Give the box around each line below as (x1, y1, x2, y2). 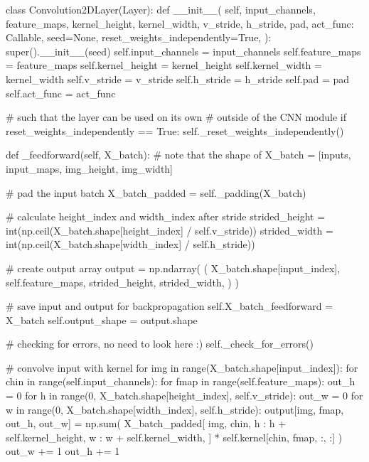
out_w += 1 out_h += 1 (6, 444, 120, 458)
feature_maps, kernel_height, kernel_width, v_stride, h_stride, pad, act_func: (6, 16, 354, 31)
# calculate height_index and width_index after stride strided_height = (6, 209, 326, 224)
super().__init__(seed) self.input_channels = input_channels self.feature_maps (6, 43, 361, 58)
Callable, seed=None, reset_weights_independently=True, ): (6, 30, 272, 45)
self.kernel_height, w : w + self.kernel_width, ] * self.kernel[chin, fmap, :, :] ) (6, 429, 343, 444)
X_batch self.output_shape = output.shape (6, 312, 198, 327)
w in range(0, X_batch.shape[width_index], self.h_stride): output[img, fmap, (6, 402, 344, 417)
